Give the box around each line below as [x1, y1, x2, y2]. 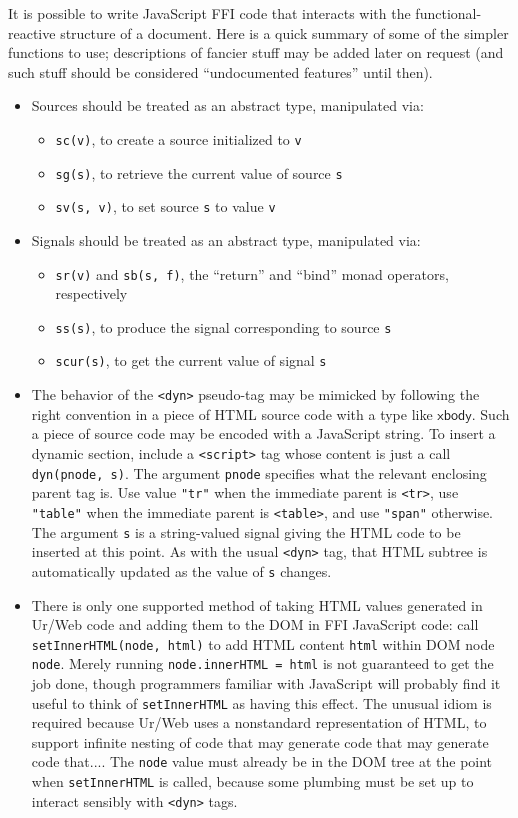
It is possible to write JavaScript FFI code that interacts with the [8, 3, 411, 23]
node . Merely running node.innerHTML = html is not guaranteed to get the [31, 653, 494, 674]
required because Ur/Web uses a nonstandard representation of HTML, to [31, 712, 487, 733]
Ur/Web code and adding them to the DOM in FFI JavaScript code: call [31, 614, 479, 635]
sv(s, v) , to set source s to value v [55, 196, 276, 217]
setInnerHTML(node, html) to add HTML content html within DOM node [31, 633, 495, 654]
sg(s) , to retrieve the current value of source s [55, 162, 343, 183]
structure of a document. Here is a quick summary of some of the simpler [60, 22, 509, 43]
